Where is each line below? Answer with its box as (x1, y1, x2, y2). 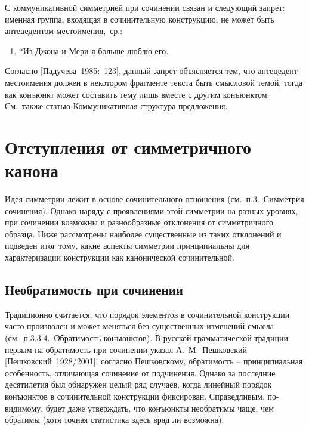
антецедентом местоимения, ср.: (5, 24, 123, 37)
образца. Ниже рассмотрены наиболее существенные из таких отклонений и (5, 227, 282, 240)
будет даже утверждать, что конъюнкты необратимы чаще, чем (45, 401, 274, 414)
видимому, (5, 401, 44, 414)
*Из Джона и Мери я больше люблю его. (18, 44, 169, 57)
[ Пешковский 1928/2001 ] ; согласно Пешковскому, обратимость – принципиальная (5, 355, 303, 367)
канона (5, 158, 58, 182)
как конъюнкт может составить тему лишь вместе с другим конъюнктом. (5, 88, 270, 100)
